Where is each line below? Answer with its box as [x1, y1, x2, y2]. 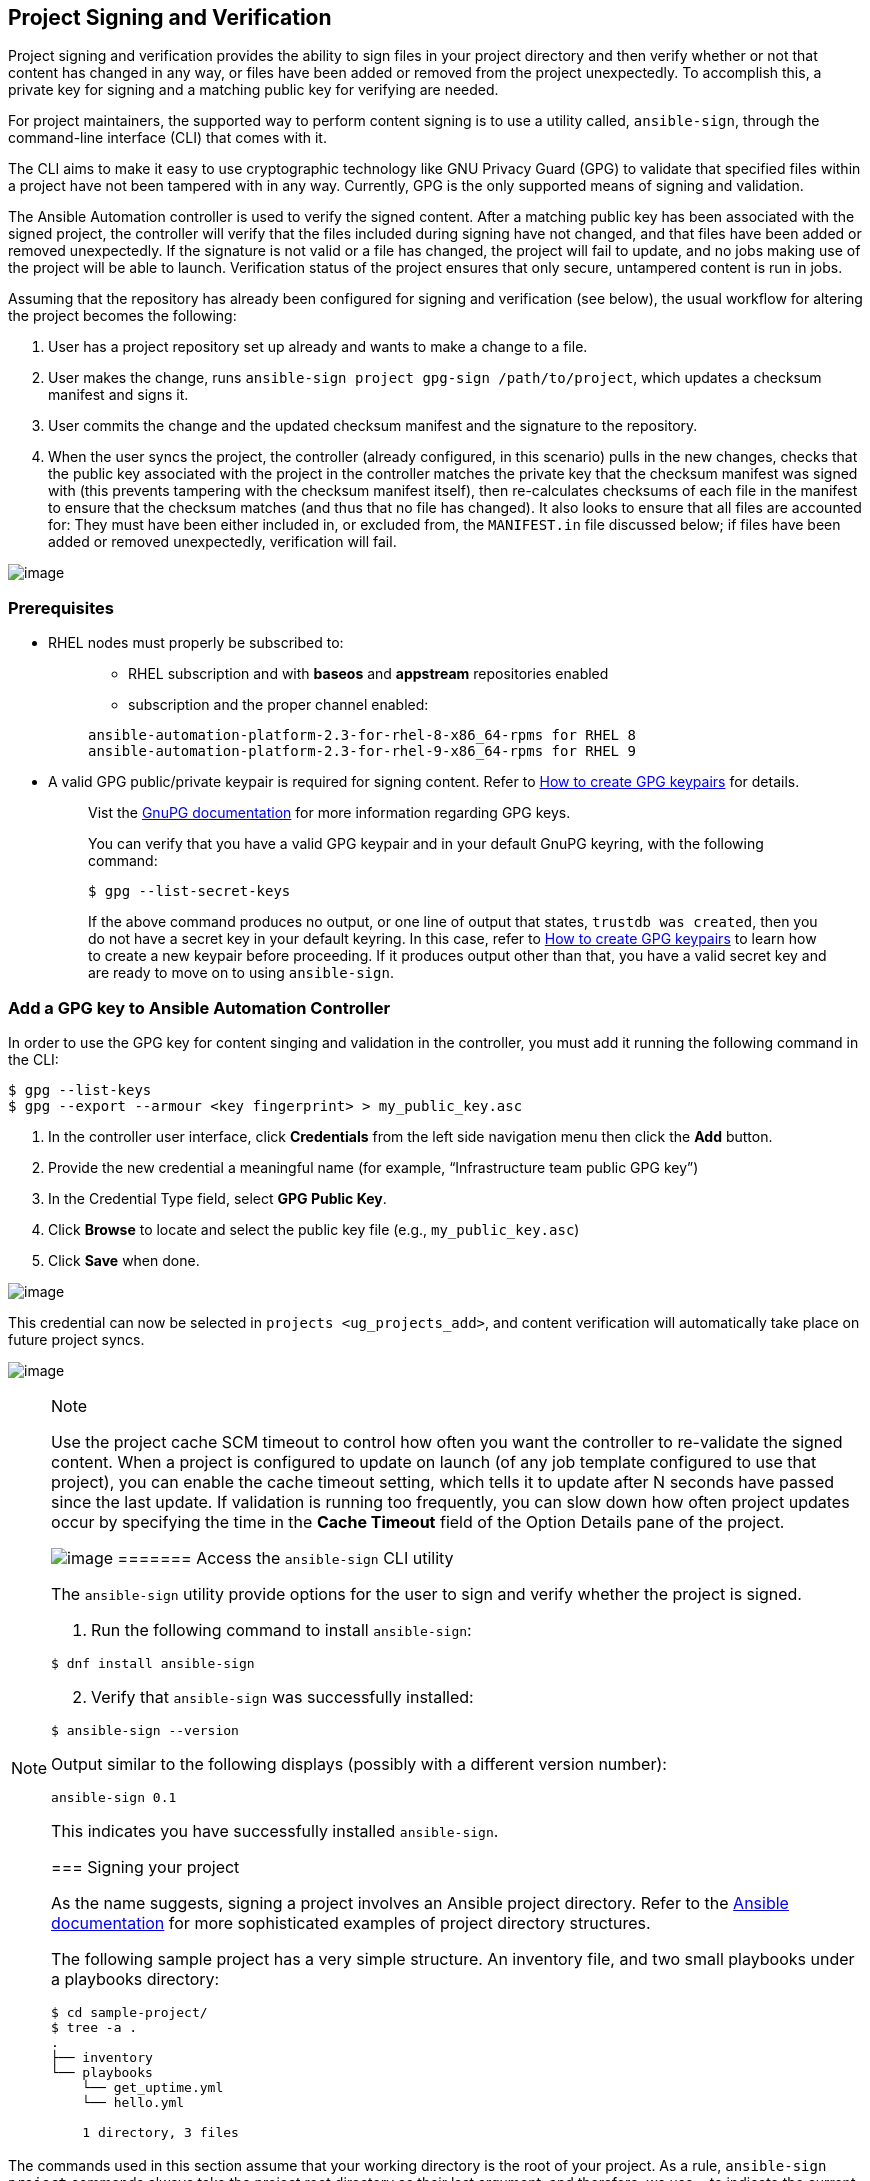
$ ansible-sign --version [51, 1722, 239, 1738]
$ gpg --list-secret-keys [88, 883, 291, 900]
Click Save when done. [48, 1251, 200, 1269]
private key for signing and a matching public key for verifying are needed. [8, 81, 499, 99]
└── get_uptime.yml [82, 2079, 224, 2095]
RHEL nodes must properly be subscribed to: [48, 634, 344, 652]
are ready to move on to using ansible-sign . [88, 964, 394, 982]
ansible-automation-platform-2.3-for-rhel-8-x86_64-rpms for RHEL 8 [88, 727, 636, 744]
